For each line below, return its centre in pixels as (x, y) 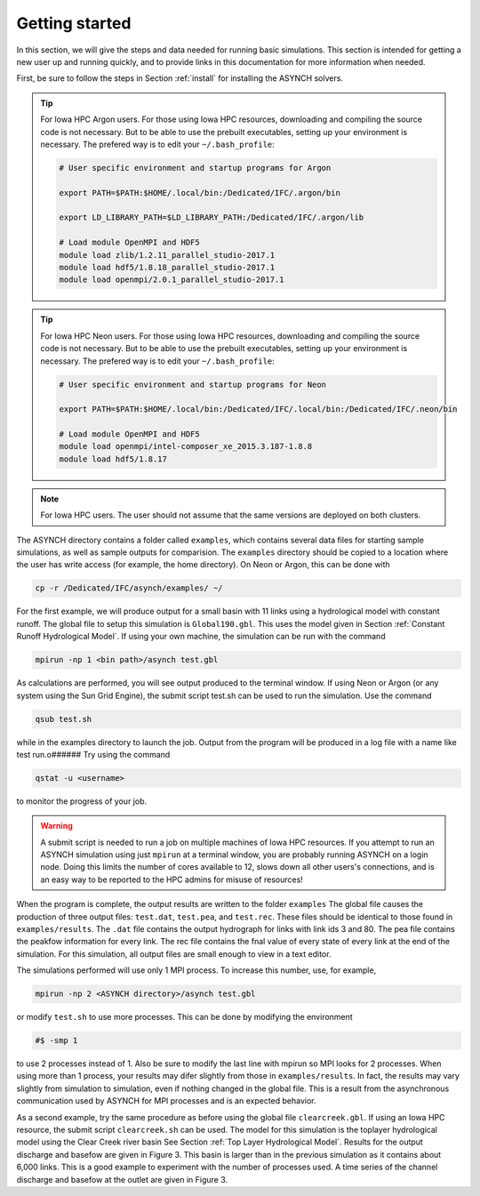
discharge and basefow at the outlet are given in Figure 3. (122, 1179)
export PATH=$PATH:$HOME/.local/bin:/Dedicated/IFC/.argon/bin (200, 193)
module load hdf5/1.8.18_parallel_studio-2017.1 (167, 267)
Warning (56, 826)
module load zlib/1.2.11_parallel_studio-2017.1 (167, 255)
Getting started (74, 23)
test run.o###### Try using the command (93, 754)
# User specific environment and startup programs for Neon (193, 384)
